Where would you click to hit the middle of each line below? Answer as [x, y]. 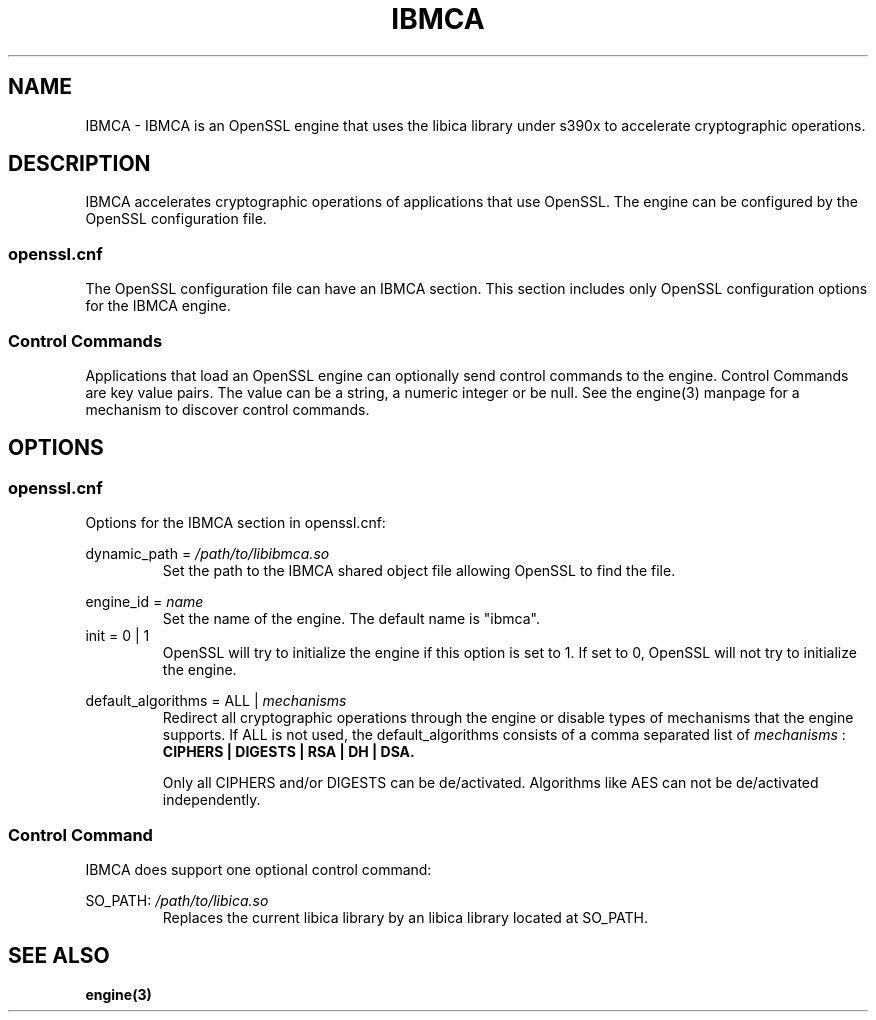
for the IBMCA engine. [158, 306]
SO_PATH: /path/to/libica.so [177, 900]
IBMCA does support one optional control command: [258, 869]
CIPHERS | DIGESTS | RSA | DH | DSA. [288, 752]
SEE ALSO [59, 956]
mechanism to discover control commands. [227, 409]
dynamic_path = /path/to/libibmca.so [207, 554]
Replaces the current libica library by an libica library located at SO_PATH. [405, 917]
